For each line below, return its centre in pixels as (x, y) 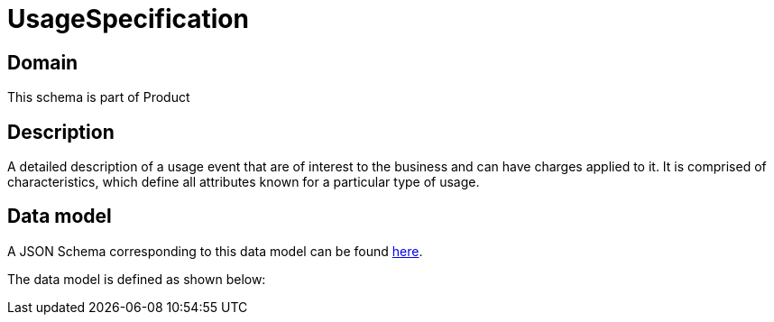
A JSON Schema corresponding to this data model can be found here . (215, 251)
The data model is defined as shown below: (137, 279)
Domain (43, 62)
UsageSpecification (128, 19)
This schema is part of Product (99, 97)
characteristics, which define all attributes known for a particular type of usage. (244, 182)
